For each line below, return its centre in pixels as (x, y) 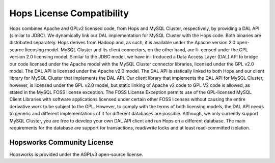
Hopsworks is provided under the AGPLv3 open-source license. (76, 154)
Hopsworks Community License (61, 142)
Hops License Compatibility (69, 13)
